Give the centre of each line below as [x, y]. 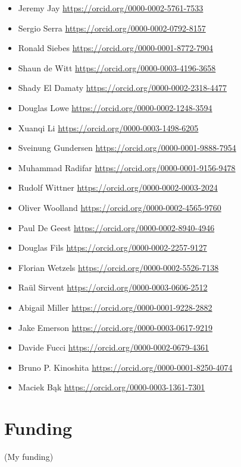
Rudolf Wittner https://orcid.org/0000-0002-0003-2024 [118, 187]
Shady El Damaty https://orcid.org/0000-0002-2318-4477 [122, 88]
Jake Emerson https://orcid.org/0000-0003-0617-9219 [115, 327]
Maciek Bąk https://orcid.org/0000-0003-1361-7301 [112, 387]
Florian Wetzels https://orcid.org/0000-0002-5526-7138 [118, 267]
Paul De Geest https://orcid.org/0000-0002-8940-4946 [116, 227]
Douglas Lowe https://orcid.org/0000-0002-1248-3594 [115, 107]
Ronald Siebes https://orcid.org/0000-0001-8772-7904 [115, 48]
